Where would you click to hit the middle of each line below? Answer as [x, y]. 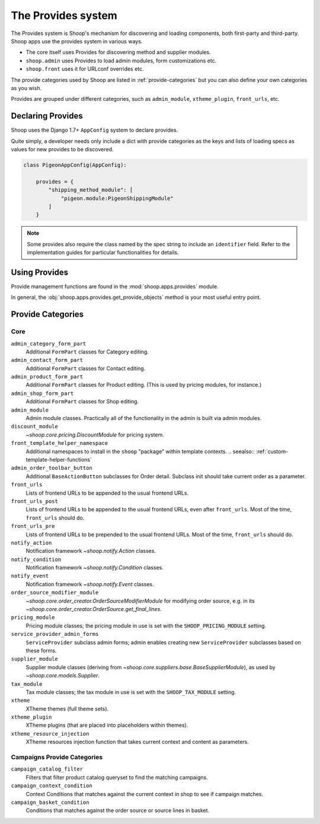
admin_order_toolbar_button [52, 468]
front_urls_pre [33, 526]
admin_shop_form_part [42, 393]
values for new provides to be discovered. [62, 149]
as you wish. [26, 88]
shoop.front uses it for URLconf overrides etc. [85, 69]
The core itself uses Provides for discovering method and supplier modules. [118, 52]
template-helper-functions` [59, 459]
